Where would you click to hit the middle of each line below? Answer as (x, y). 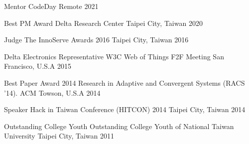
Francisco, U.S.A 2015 (38, 66)
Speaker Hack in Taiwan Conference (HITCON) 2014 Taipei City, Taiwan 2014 (125, 109)
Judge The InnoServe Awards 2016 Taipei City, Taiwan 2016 (96, 40)
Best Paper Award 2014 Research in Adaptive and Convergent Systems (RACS (124, 82)
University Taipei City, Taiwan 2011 (59, 136)
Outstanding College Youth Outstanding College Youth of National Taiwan (119, 126)
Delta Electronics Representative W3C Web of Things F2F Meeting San (114, 56)
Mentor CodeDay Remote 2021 (51, 6)
